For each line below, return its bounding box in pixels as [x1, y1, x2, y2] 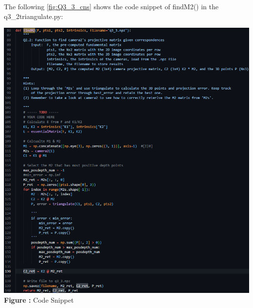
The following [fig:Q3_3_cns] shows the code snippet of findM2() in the [4, 1, 218, 11]
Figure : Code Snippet [4, 294, 74, 305]
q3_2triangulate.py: [4, 11, 63, 21]
